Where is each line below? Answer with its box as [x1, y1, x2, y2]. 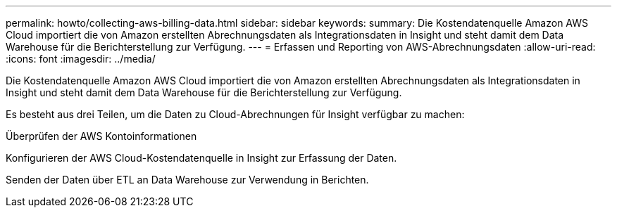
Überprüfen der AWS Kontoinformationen [6, 130, 197, 142]
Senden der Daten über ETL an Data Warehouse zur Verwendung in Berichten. [6, 174, 369, 186]
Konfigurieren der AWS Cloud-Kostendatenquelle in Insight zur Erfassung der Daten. [6, 152, 397, 164]
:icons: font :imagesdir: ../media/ [6, 53, 156, 65]
